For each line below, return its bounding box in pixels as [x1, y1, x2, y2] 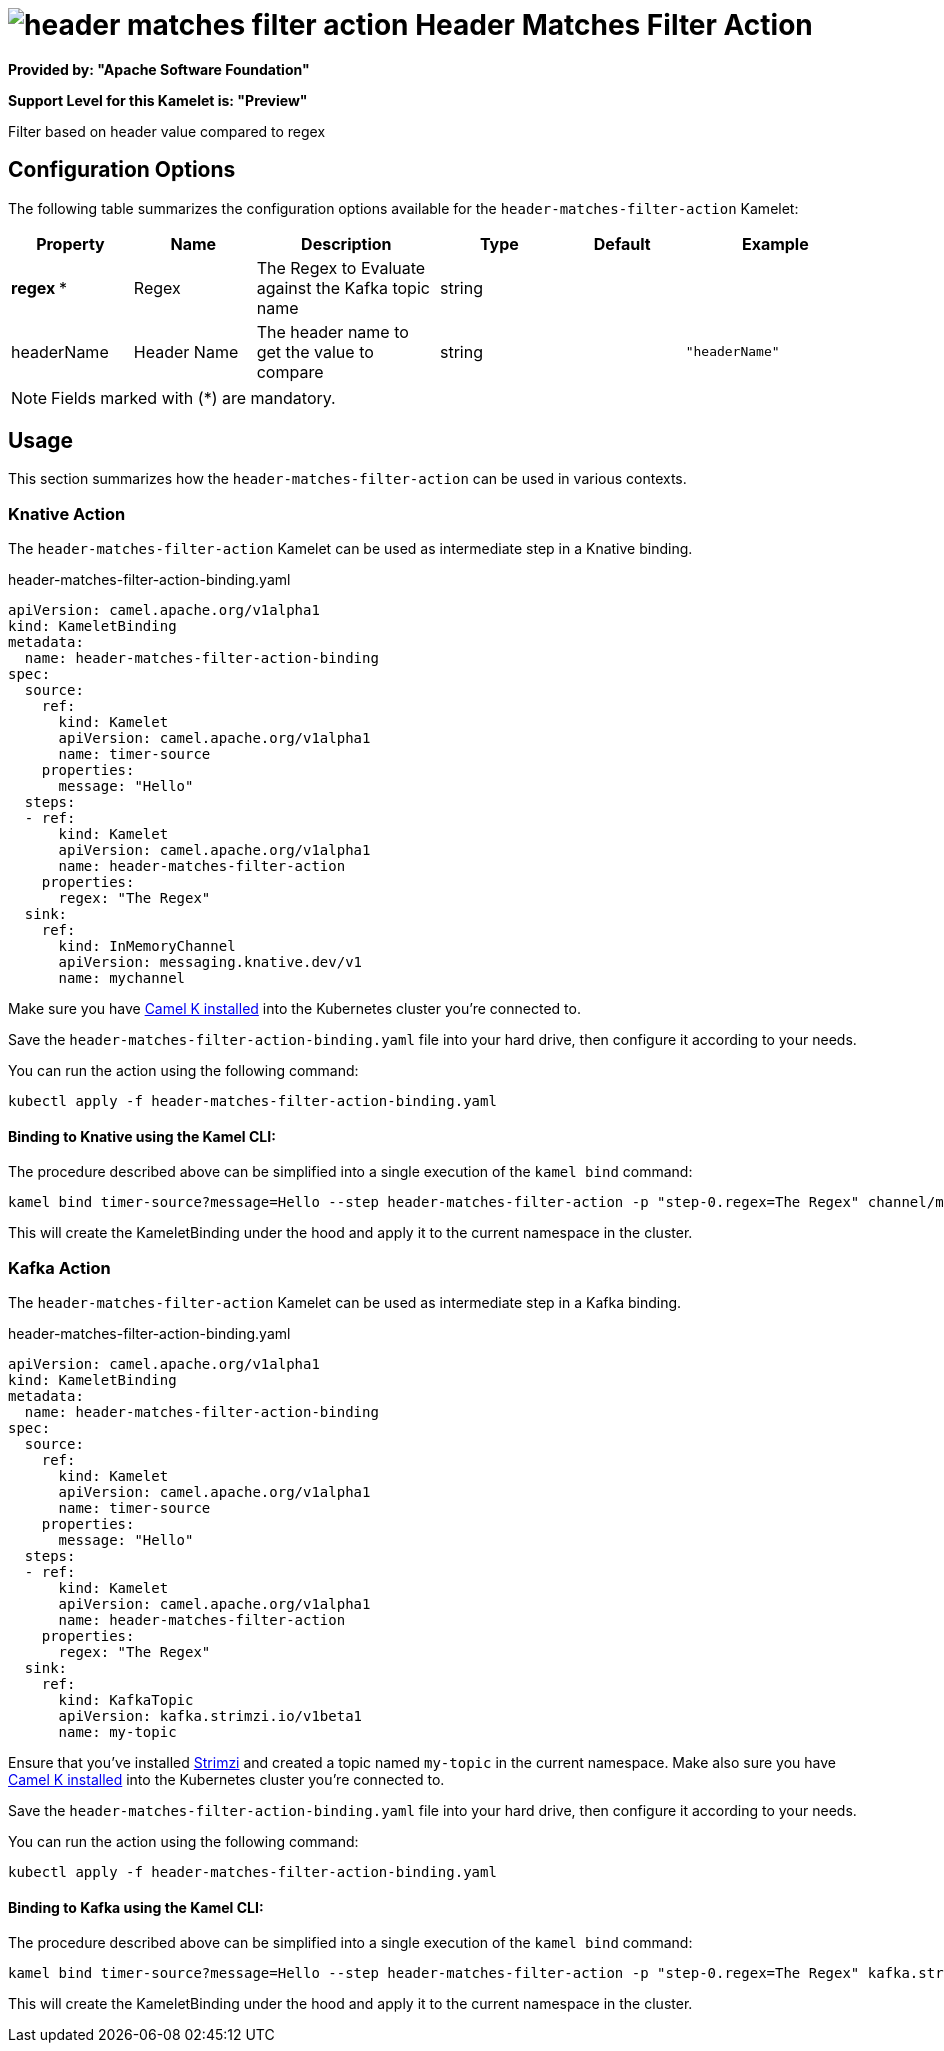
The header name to [256, 321, 409, 342]
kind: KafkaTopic [58, 1692, 194, 1709]
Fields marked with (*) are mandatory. [51, 387, 336, 408]
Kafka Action [8, 1257, 111, 1278]
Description [301, 233, 392, 254]
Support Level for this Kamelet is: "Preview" [8, 91, 308, 109]
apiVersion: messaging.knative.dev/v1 [58, 954, 363, 971]
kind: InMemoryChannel [58, 938, 236, 955]
